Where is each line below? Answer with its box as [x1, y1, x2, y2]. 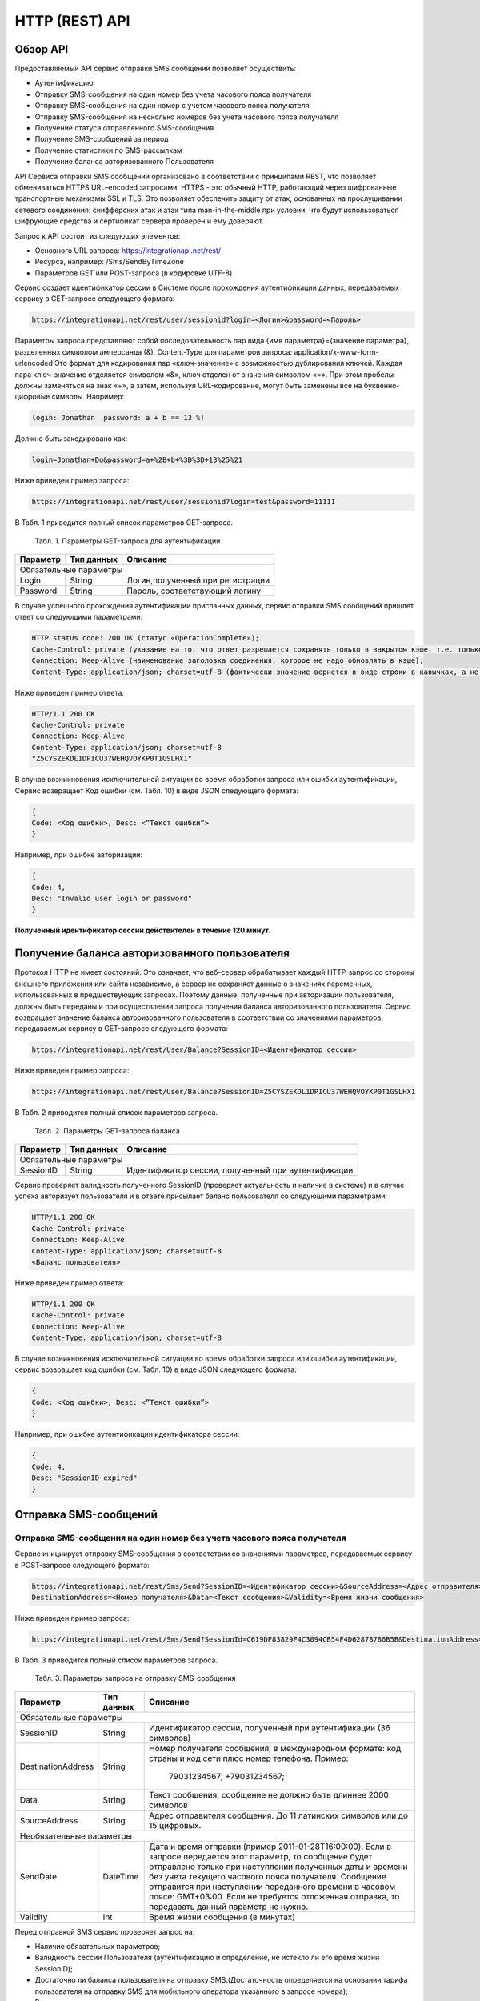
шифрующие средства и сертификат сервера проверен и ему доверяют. [14, 216, 264, 226]
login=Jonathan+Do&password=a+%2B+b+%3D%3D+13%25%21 [31, 455, 243, 464]
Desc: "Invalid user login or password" [31, 894, 192, 904]
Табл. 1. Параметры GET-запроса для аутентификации [34, 536, 221, 546]
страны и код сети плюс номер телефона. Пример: [149, 1753, 349, 1764]
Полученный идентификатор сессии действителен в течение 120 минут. [14, 925, 271, 936]
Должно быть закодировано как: [14, 434, 128, 443]
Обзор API [14, 42, 69, 56]
